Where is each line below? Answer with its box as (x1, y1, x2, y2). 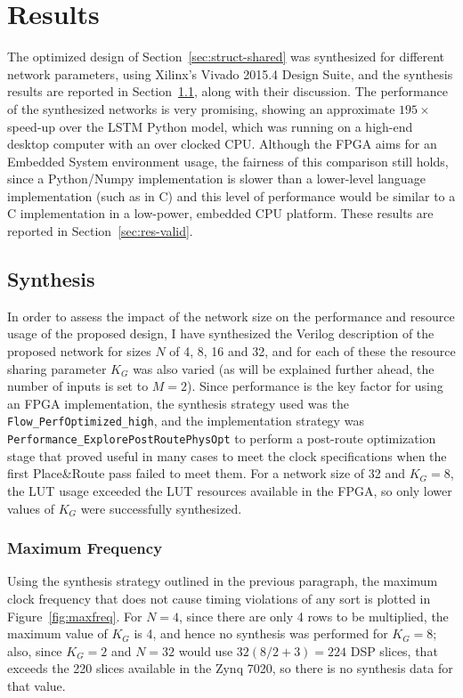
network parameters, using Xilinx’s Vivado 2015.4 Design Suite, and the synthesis (7, 64, 453, 83)
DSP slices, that (350, 641, 438, 660)
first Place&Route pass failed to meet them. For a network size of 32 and (7, 464, 406, 483)
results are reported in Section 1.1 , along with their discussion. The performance (7, 82, 448, 101)
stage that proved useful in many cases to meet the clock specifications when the (7, 446, 447, 465)
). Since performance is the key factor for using (187, 377, 443, 395)
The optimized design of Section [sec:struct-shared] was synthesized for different (7, 47, 445, 66)
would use (178, 641, 233, 660)
